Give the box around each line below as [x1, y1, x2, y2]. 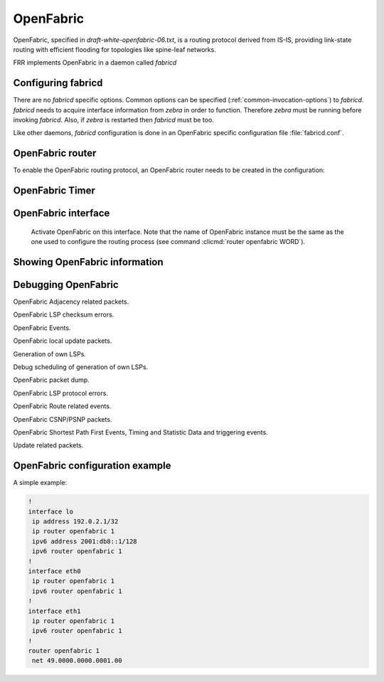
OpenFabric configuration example [13, 459, 171, 472]
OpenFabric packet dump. [13, 375, 90, 384]
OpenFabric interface [13, 207, 110, 220]
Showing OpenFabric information [13, 256, 164, 268]
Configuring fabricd [13, 77, 103, 89]
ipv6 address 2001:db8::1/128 [32, 537, 138, 545]
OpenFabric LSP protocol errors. [13, 388, 108, 398]
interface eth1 [28, 607, 81, 615]
